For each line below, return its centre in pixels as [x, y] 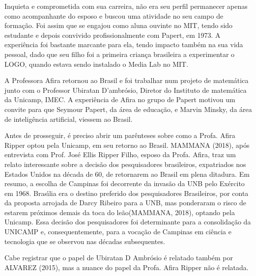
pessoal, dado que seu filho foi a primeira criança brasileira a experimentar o [120, 54]
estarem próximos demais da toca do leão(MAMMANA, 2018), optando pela [120, 212]
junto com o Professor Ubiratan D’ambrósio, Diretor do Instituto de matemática [126, 90]
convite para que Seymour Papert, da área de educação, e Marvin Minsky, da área [128, 109]
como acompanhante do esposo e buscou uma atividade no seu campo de [114, 15]
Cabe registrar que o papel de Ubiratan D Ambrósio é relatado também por [119, 258]
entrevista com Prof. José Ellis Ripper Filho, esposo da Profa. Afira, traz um [120, 154]
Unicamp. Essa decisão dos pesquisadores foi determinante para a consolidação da [128, 222]
